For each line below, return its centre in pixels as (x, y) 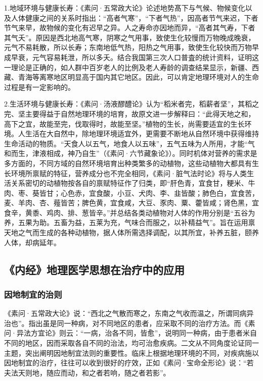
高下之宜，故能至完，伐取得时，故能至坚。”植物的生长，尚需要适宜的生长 (124, 123)
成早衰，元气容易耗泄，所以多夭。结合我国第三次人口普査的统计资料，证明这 (131, 57)
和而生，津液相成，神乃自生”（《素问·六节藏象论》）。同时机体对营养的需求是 (131, 153)
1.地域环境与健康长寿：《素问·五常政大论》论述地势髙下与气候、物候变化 (125, 8)
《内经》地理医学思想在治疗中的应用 (94, 269)
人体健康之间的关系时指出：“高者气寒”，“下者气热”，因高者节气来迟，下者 (135, 17)
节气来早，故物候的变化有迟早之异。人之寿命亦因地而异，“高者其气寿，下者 (130, 28)
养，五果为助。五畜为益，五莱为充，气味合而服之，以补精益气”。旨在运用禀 (130, 222)
